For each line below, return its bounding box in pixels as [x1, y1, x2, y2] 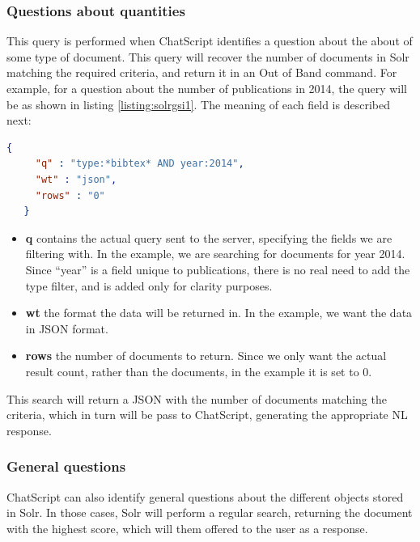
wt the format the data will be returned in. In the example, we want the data [25, 304, 413, 321]
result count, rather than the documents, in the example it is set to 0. [25, 362, 372, 379]
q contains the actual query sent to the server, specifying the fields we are [25, 229, 392, 246]
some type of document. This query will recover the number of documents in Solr [6, 48, 409, 65]
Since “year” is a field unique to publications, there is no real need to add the [25, 260, 410, 277]
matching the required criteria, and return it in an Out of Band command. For [6, 64, 397, 81]
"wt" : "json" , [35, 173, 117, 185]
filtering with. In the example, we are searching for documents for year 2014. [25, 245, 405, 262]
